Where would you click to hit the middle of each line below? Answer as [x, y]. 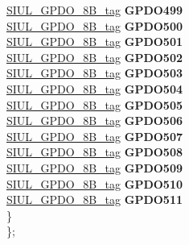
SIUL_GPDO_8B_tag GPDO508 [94, 152]
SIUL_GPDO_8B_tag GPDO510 [94, 183]
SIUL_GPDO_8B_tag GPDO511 [94, 199]
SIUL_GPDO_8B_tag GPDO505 [94, 104]
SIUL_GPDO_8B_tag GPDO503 [94, 73]
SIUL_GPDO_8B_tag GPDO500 [94, 25]
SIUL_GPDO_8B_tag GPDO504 [94, 88]
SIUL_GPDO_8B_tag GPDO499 [94, 10]
